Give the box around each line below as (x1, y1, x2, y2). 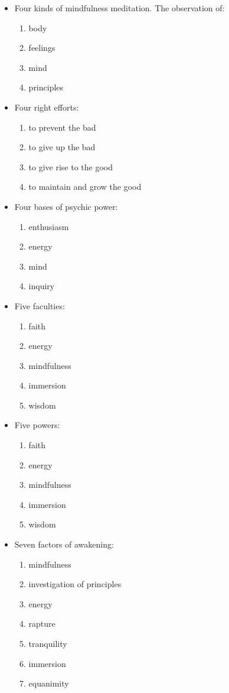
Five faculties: (14, 299, 65, 312)
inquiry (28, 280, 55, 292)
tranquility (28, 637, 67, 649)
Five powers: (14, 419, 60, 431)
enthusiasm (28, 220, 69, 232)
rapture (28, 617, 55, 630)
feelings (28, 41, 55, 54)
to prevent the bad (28, 121, 96, 133)
